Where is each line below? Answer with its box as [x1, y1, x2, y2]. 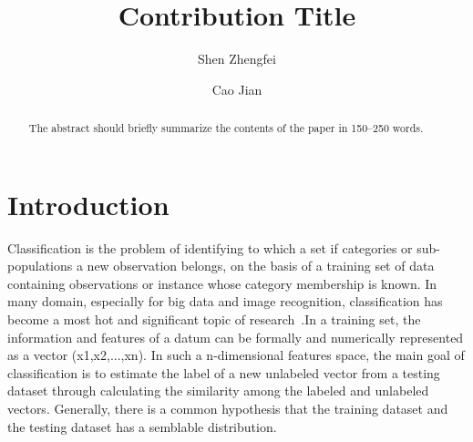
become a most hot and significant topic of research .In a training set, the [7, 310, 421, 329]
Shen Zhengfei [198, 49, 276, 68]
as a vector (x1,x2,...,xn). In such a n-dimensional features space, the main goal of [7, 345, 465, 365]
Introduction [7, 185, 170, 222]
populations [7, 256, 73, 275]
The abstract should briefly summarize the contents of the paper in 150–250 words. [28, 120, 424, 136]
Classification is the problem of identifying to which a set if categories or [7, 238, 413, 257]
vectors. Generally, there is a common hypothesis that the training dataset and [7, 399, 448, 418]
